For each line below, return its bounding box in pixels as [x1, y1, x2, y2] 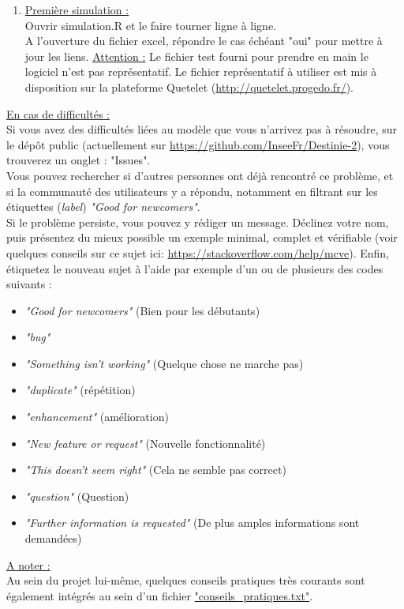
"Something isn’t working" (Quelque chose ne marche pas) [24, 355, 304, 371]
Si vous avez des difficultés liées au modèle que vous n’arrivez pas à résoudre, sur [6, 121, 398, 137]
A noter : [6, 556, 50, 573]
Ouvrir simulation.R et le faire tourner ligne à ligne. [24, 17, 277, 33]
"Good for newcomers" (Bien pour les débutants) [24, 302, 260, 318]
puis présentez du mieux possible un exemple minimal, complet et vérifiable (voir [6, 229, 398, 246]
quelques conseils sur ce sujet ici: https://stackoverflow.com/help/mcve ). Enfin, [6, 244, 389, 261]
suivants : [6, 276, 52, 292]
